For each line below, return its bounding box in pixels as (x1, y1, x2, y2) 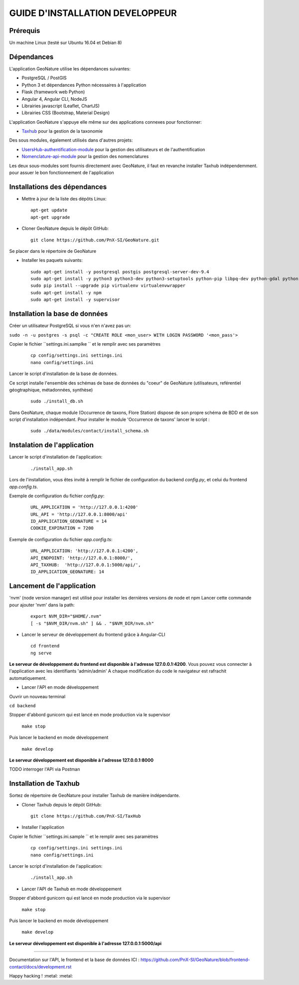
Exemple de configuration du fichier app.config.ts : (9, 536, 113, 542)
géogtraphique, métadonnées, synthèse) (9, 387, 93, 393)
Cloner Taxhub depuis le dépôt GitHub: (21, 801, 102, 807)
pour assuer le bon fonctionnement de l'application (9, 170, 114, 176)
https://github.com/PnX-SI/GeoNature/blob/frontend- (140, 957, 250, 963)
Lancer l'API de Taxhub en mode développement (21, 886, 122, 892)
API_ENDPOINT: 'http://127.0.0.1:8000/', (30, 555, 133, 561)
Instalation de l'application (9, 441, 94, 449)
